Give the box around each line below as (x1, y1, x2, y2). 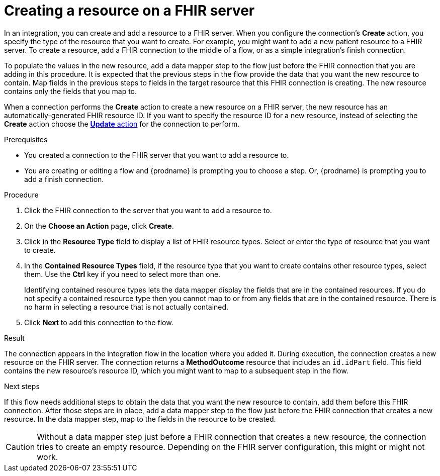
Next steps (4, 382, 40, 391)
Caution (6, 441, 35, 452)
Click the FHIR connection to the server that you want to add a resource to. (24, 206, 272, 215)
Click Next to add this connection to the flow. (24, 318, 173, 327)
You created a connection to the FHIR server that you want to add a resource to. (24, 150, 289, 159)
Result (4, 333, 25, 342)
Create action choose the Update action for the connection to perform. (4, 119, 240, 128)
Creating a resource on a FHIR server (4, 2, 255, 19)
